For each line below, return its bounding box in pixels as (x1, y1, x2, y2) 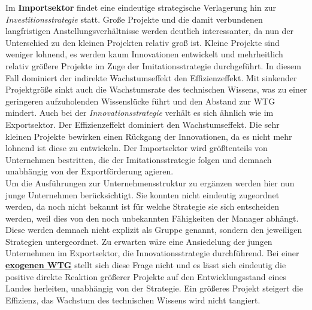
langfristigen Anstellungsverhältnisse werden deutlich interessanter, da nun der (5, 24, 294, 37)
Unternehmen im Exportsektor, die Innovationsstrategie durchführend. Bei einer (5, 247, 299, 259)
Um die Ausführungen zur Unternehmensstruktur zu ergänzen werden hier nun (5, 176, 295, 189)
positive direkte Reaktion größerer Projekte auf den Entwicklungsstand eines (5, 270, 286, 283)
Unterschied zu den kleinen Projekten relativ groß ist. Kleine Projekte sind (5, 36, 280, 48)
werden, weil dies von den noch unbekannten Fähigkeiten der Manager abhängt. (5, 211, 299, 224)
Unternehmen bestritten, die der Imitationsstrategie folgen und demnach (5, 153, 272, 165)
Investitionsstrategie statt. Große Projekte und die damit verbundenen (5, 13, 263, 25)
